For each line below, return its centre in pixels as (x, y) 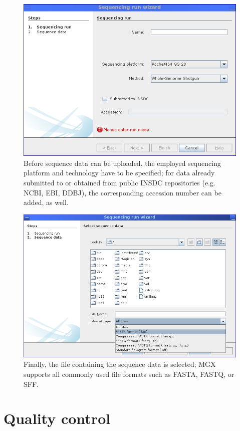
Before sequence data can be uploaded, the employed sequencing (122, 163)
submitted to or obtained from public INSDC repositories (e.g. (119, 183)
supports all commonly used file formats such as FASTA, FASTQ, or (129, 374)
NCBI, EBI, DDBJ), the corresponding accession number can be (123, 192)
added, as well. (46, 202)
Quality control (57, 418)
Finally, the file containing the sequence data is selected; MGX (120, 364)
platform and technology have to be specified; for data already (119, 173)
